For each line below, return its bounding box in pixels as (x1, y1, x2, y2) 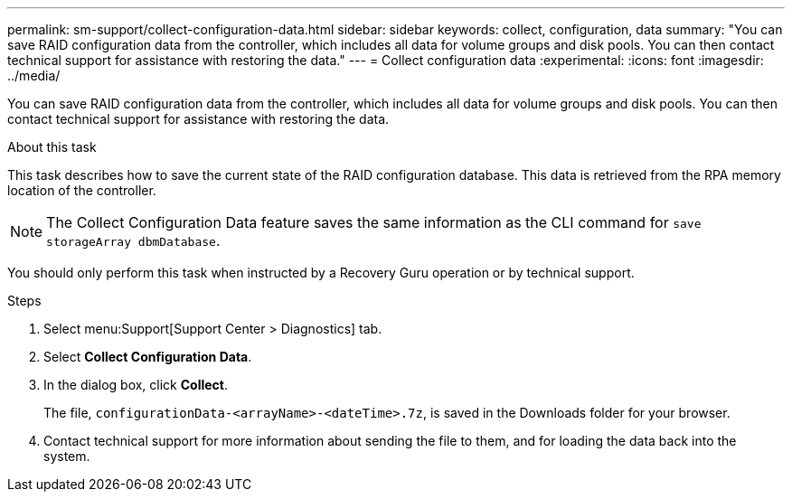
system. (43, 448, 90, 464)
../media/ (7, 68, 61, 83)
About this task (7, 139, 97, 155)
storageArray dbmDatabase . (46, 231, 221, 249)
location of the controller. (7, 183, 156, 198)
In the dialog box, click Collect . (43, 377, 229, 392)
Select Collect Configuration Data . (43, 349, 252, 364)
